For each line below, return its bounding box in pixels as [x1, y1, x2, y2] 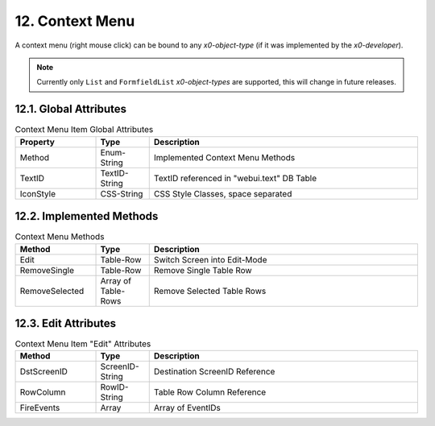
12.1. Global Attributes [14, 102, 127, 116]
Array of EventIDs [153, 403, 221, 414]
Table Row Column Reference [153, 387, 267, 398]
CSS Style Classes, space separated [153, 188, 292, 199]
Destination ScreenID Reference [153, 366, 275, 378]
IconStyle [19, 188, 56, 199]
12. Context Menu [14, 12, 135, 30]
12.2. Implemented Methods [14, 209, 159, 223]
